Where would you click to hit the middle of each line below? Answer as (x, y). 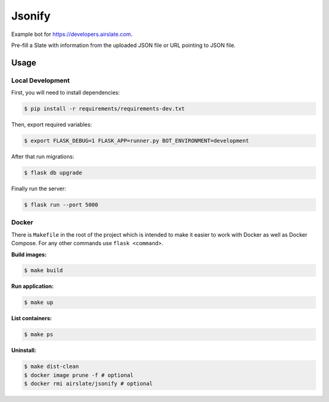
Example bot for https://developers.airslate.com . (72, 34)
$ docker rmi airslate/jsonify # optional (88, 384)
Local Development (41, 81)
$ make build (44, 271)
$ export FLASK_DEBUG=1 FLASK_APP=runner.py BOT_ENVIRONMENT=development (136, 141)
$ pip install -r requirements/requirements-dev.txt (104, 109)
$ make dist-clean (51, 367)
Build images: (29, 254)
